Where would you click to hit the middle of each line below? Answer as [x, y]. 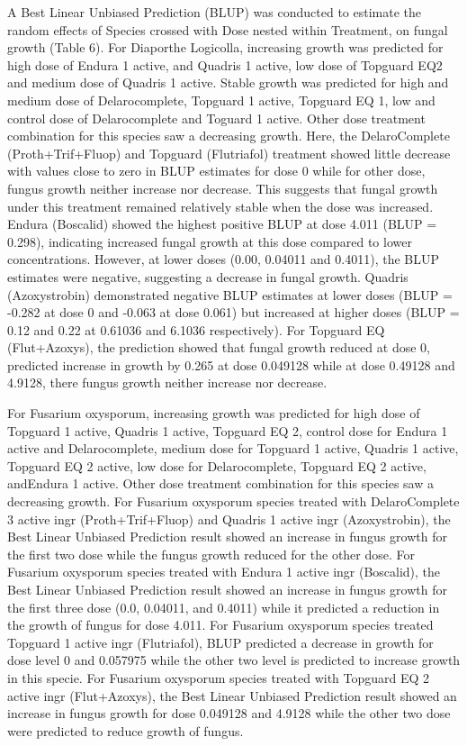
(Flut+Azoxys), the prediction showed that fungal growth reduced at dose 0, [219, 347]
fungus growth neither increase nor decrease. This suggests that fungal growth [223, 188]
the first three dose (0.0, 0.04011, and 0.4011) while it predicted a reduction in [224, 607]
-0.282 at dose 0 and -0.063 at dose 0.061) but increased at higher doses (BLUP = [233, 312]
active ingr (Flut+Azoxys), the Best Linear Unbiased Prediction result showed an [232, 695]
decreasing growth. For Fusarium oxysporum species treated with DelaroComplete [233, 501]
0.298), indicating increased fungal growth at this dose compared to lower [210, 241]
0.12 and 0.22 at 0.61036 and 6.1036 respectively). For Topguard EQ [196, 329]
